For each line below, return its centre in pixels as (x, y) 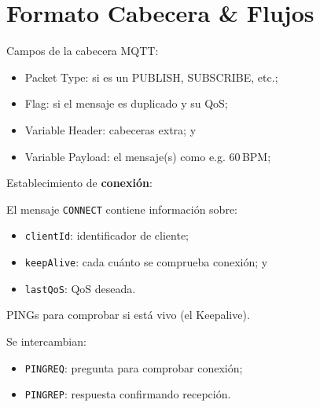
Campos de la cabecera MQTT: (83, 51)
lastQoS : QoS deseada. (80, 288)
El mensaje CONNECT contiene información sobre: (122, 209)
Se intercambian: (46, 341)
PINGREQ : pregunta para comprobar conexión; (134, 367)
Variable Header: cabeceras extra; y (110, 129)
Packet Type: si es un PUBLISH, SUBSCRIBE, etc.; (151, 77)
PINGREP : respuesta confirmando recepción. (128, 394)
